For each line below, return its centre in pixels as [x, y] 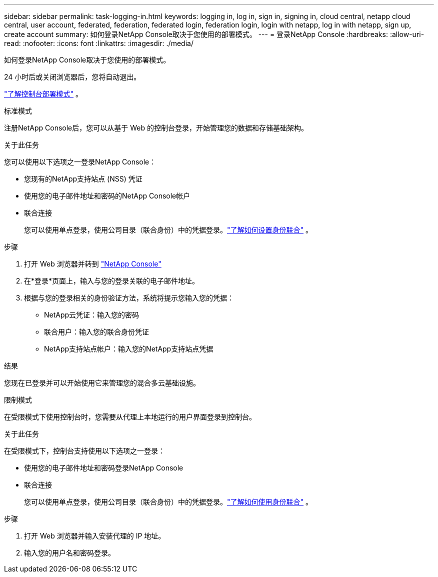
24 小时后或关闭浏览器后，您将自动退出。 [72, 77]
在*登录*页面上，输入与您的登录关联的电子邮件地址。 [112, 281]
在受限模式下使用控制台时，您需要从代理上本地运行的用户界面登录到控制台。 [130, 417]
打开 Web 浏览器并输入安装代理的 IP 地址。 [95, 536]
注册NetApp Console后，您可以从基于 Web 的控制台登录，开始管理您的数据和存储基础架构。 [156, 128]
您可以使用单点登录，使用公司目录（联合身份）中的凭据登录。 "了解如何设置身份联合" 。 [168, 230]
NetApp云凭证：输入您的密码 [92, 315]
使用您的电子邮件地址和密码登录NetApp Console [104, 468]
